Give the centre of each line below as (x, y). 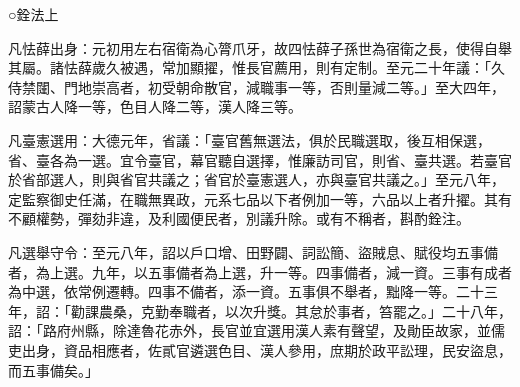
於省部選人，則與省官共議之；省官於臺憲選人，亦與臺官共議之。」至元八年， (256, 179)
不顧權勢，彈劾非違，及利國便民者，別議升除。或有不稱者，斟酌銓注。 (239, 218)
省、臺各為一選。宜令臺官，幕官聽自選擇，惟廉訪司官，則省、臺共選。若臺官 (260, 159)
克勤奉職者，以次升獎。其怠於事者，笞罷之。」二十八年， (326, 310)
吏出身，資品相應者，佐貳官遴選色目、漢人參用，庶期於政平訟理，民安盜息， (260, 349)
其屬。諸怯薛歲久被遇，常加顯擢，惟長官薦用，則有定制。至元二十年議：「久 (256, 67)
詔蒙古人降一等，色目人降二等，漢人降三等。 (155, 106)
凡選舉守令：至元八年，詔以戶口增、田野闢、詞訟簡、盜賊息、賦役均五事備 (253, 251)
